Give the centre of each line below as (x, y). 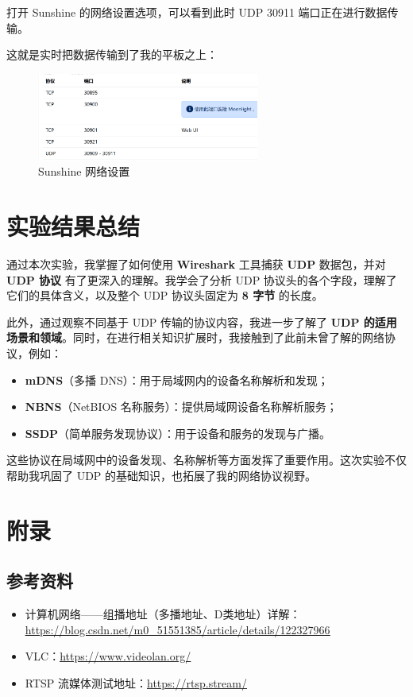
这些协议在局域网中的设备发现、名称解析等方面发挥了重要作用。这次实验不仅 (206, 460)
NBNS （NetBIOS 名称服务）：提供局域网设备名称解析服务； (181, 407)
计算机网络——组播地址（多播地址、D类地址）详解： (163, 614)
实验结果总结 (73, 226)
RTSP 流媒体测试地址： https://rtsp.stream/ (136, 682)
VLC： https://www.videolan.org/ (108, 656)
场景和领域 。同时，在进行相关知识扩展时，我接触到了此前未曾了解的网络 (195, 337)
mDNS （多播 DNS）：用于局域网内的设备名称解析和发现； (177, 379)
